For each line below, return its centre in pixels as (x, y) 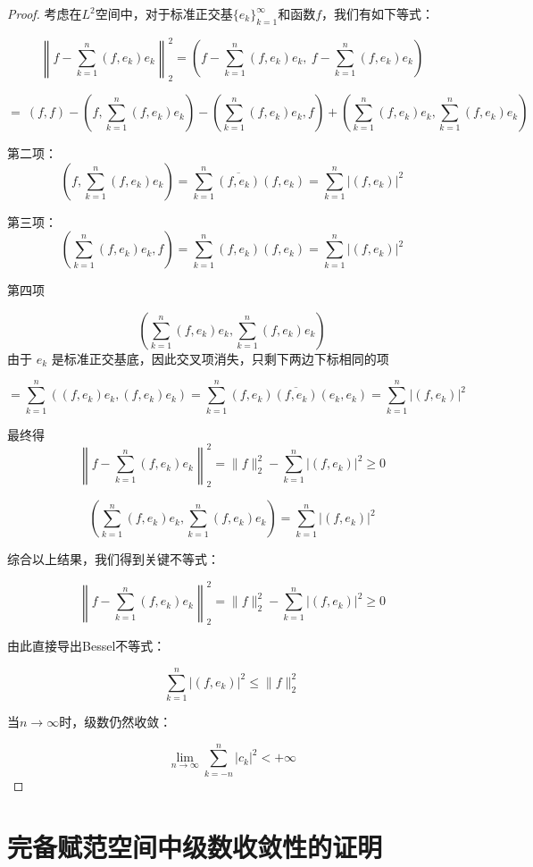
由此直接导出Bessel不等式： (87, 646)
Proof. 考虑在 (45, 13)
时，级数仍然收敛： (116, 722)
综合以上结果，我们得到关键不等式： (113, 559)
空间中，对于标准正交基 (164, 13)
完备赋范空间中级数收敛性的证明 (195, 846)
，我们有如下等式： (378, 13)
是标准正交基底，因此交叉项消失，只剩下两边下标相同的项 (220, 358)
